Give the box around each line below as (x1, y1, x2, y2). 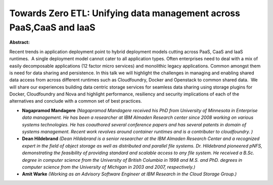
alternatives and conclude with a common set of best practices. (9, 98, 142, 104)
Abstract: (9, 39, 30, 45)
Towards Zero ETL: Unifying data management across (9, 8, 240, 19)
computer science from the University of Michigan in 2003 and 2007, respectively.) (22, 164, 196, 170)
